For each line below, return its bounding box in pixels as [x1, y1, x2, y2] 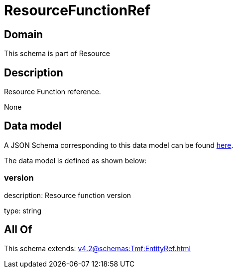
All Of [4, 223, 32, 236]
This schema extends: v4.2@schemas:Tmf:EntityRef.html [4, 244, 191, 253]
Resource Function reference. [4, 87, 101, 96]
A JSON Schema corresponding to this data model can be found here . [4, 140, 234, 149]
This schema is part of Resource [4, 49, 110, 58]
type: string [4, 206, 42, 215]
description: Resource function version [4, 191, 131, 200]
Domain [4, 28, 43, 41]
